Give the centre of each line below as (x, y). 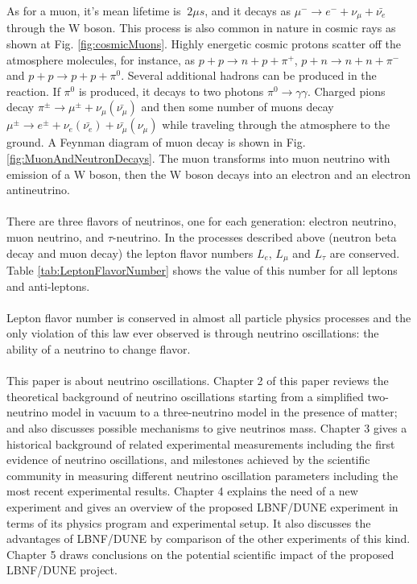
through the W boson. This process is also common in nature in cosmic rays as (201, 28)
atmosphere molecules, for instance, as (101, 59)
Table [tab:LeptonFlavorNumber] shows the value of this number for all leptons (202, 270)
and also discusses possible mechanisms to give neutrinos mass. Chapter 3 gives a (207, 427)
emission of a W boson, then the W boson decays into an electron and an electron (209, 174)
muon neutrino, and (56, 236)
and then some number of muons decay (237, 107)
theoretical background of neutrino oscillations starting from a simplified (185, 396)
